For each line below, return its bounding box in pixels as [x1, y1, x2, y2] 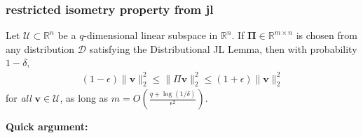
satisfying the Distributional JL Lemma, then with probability [89, 41, 357, 56]
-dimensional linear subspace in [83, 28, 218, 43]
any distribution [6, 41, 75, 56]
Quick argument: [6, 119, 88, 134]
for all [6, 91, 32, 105]
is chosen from [296, 28, 357, 43]
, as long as [60, 91, 109, 105]
